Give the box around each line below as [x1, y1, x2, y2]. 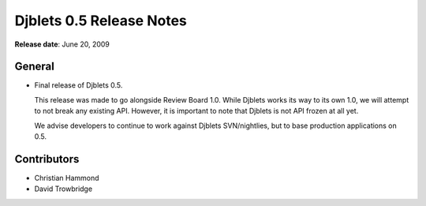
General [14, 60, 55, 73]
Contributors [14, 152, 80, 166]
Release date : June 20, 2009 [14, 39, 110, 49]
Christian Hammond [34, 173, 99, 182]
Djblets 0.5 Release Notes [14, 12, 187, 29]
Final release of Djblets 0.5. [34, 81, 123, 90]
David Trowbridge [34, 184, 93, 193]
